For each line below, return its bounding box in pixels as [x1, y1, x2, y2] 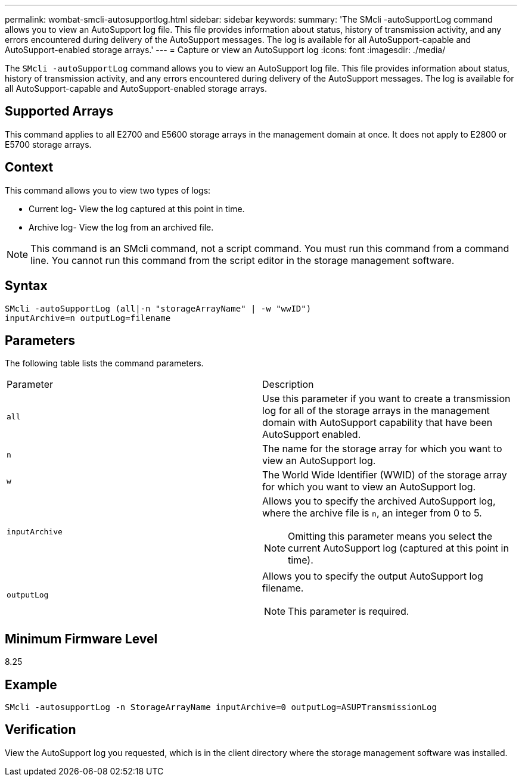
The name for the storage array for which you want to [262, 443, 502, 455]
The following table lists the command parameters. [5, 358, 204, 369]
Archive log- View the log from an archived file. [29, 222, 214, 232]
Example [5, 677, 57, 692]
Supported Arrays [5, 104, 114, 119]
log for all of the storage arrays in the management [262, 404, 490, 417]
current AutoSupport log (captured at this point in [288, 542, 509, 555]
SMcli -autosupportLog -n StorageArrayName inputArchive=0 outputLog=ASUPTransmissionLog [5, 702, 437, 712]
